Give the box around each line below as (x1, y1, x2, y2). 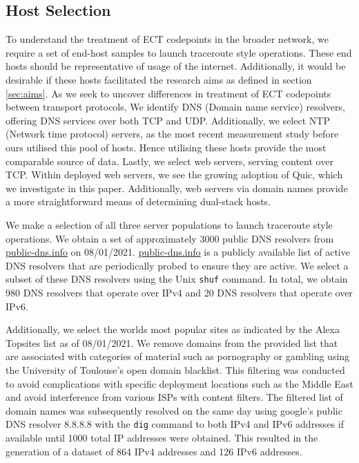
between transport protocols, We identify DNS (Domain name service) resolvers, (6, 100, 345, 114)
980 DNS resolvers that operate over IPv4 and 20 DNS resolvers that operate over (6, 285, 353, 299)
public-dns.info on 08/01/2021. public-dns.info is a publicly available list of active (6, 245, 350, 259)
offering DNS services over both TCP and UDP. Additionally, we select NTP (6, 113, 330, 127)
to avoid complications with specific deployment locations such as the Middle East (6, 376, 353, 390)
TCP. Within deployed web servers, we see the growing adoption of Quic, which (6, 167, 343, 182)
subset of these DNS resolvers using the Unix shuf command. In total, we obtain (6, 272, 348, 286)
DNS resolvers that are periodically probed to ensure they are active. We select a (6, 258, 349, 272)
